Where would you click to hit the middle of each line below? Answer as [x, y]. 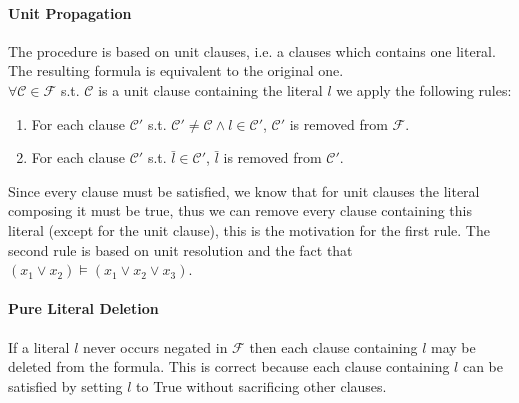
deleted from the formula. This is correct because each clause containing [229, 366]
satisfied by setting [65, 385]
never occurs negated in [155, 346]
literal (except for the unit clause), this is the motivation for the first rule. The [249, 229]
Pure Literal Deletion [83, 308]
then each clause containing [333, 346]
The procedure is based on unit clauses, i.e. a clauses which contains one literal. [252, 50]
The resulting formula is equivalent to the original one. [176, 70]
